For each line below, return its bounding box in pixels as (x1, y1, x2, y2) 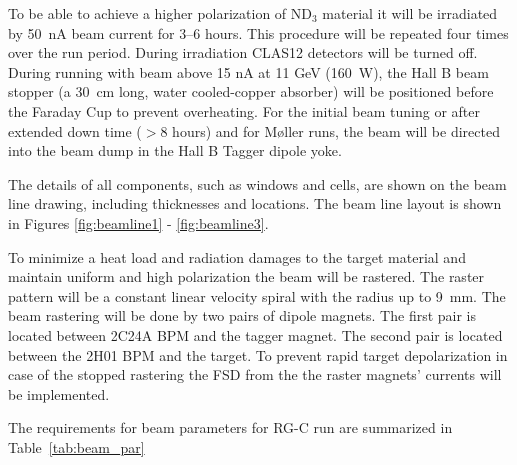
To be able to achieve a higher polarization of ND (8, 3, 312, 23)
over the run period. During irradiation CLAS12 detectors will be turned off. (8, 42, 478, 63)
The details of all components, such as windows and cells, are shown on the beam (8, 173, 507, 194)
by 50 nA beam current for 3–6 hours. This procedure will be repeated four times (8, 22, 509, 43)
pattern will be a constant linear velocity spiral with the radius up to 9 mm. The (8, 285, 506, 306)
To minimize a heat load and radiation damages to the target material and (8, 246, 466, 267)
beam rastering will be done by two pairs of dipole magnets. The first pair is (8, 305, 477, 326)
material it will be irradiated (322, 3, 498, 23)
